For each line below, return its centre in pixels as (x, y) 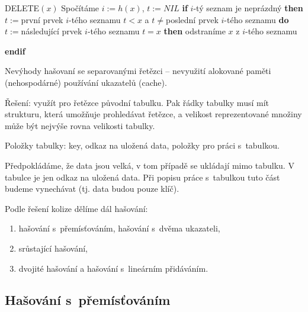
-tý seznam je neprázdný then (248, 8)
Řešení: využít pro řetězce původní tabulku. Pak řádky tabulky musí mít (137, 102)
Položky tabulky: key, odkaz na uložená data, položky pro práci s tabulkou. (142, 145)
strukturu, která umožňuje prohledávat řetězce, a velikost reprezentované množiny (153, 114)
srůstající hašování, (53, 248)
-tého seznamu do (256, 19)
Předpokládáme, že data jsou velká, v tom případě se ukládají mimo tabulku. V (150, 165)
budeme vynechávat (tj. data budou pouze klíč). (92, 189)
